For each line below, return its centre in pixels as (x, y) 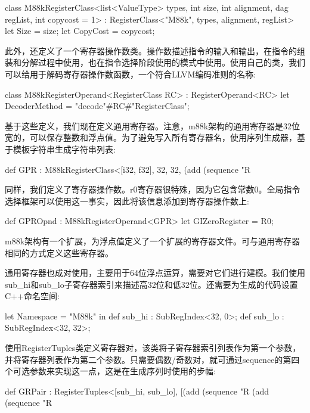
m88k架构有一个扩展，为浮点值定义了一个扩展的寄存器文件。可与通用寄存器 (153, 240)
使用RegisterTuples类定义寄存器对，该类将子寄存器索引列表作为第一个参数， (153, 348)
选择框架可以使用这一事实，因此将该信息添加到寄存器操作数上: (127, 201)
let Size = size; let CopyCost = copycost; (80, 31)
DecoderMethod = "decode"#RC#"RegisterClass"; (97, 106)
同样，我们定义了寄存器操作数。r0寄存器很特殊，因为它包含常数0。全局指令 (153, 189)
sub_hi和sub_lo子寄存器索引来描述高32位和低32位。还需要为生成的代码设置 (151, 284)
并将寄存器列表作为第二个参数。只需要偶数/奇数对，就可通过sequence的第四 (152, 359)
